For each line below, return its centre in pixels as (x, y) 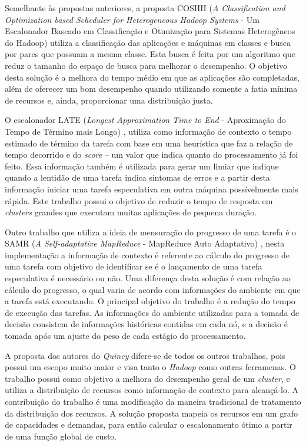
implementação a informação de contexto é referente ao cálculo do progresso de (147, 254)
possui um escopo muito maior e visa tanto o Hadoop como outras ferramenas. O (150, 367)
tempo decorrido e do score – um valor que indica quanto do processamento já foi (152, 154)
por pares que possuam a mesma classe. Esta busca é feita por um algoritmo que (150, 54)
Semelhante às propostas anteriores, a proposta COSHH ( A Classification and (145, 8)
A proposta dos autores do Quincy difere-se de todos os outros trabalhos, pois (145, 355)
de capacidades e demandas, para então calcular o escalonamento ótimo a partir (149, 425)
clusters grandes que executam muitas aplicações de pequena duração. (131, 212)
